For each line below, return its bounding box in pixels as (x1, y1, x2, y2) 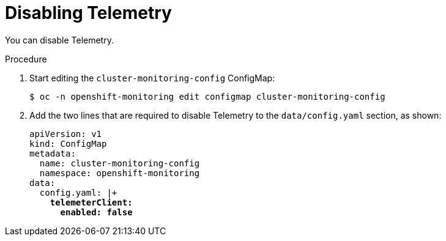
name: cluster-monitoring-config (39, 158, 200, 168)
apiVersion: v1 (29, 128, 102, 139)
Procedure (5, 53, 47, 64)
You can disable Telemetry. (5, 34, 114, 45)
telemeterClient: (50, 197, 133, 207)
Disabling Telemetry (5, 2, 172, 23)
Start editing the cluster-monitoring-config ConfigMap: (29, 72, 275, 83)
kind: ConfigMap (29, 138, 107, 149)
